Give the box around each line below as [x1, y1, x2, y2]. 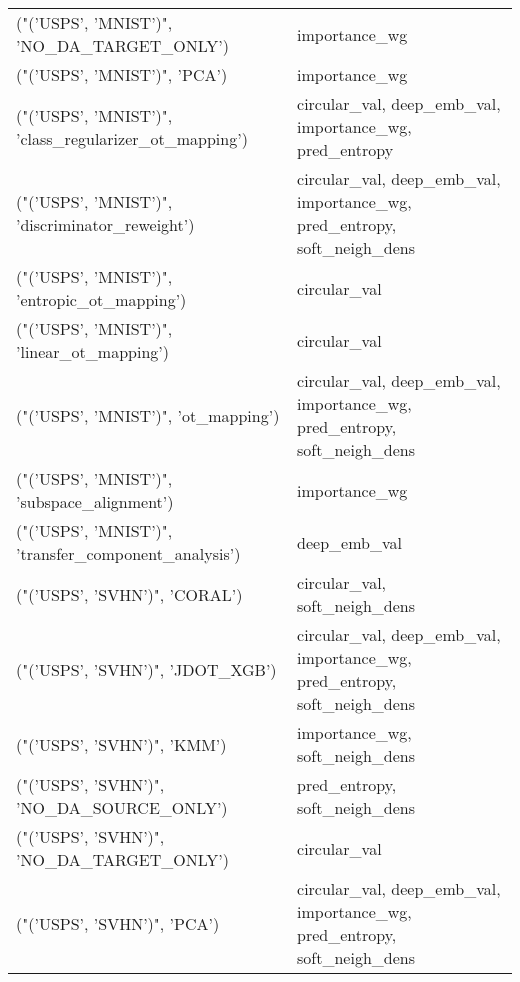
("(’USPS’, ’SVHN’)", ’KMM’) [16, 732, 227, 756]
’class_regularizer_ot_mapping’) [16, 126, 248, 150]
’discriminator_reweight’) [16, 213, 195, 236]
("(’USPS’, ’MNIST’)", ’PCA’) [16, 63, 228, 86]
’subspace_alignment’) [16, 490, 174, 513]
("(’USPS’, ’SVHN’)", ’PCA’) [16, 911, 220, 935]
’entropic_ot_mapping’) [16, 288, 187, 311]
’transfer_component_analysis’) [16, 542, 241, 565]
